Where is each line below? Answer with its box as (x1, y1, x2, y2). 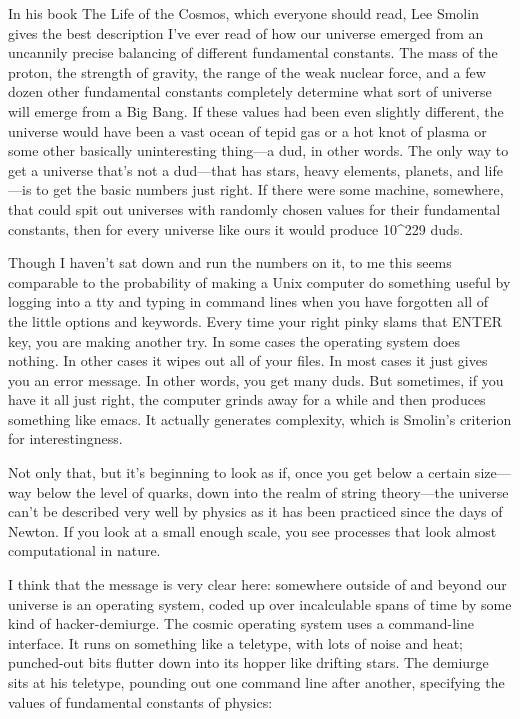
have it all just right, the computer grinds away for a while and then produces (8, 389, 486, 410)
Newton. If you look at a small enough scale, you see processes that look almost (8, 520, 497, 541)
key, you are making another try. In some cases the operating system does (8, 330, 461, 351)
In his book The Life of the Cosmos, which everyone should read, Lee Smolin (8, 3, 479, 23)
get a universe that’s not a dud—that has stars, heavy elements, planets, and (8, 159, 480, 180)
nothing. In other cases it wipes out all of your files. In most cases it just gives (8, 350, 488, 371)
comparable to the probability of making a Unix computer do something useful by (8, 271, 511, 292)
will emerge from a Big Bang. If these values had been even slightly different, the (8, 100, 504, 121)
